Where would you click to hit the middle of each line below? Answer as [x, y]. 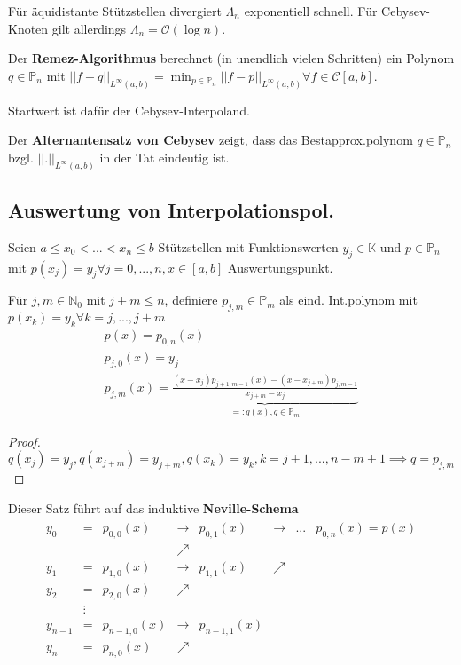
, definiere [191, 300]
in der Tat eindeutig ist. [164, 157]
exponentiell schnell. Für [311, 11]
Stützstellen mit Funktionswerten [248, 246]
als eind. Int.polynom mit [348, 300]
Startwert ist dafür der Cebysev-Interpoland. [129, 110]
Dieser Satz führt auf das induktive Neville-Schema [153, 507]
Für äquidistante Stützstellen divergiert [115, 11]
